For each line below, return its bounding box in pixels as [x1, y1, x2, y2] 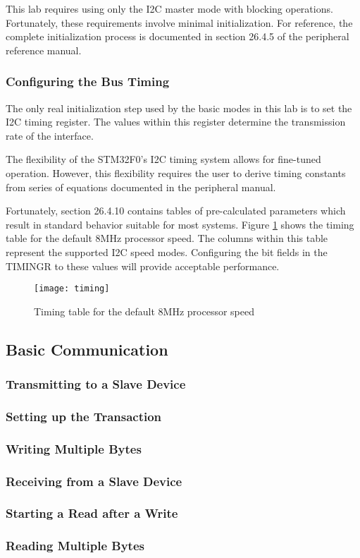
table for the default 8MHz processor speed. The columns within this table [6, 231, 328, 245]
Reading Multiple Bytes [6, 537, 144, 554]
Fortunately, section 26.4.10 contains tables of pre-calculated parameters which [6, 203, 346, 218]
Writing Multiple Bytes [6, 439, 142, 457]
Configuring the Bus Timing [6, 73, 170, 90]
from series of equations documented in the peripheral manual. [6, 179, 276, 194]
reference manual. [6, 42, 82, 57]
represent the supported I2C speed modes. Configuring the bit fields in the [6, 244, 328, 259]
